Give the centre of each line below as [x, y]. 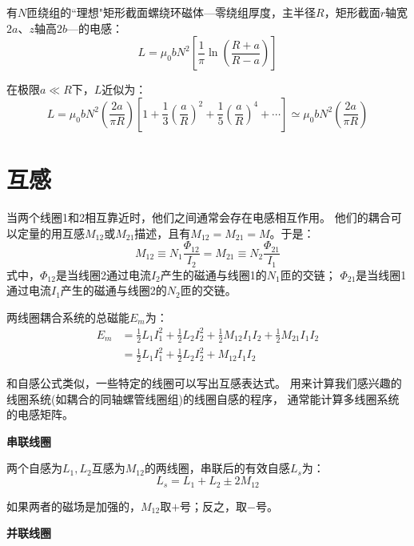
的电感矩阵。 [40, 414]
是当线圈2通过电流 [103, 274]
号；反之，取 [214, 506]
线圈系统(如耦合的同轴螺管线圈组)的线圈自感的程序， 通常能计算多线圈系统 [203, 398]
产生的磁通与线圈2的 [113, 290]
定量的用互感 [51, 233]
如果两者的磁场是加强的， [74, 506]
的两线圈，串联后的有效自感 [217, 468]
